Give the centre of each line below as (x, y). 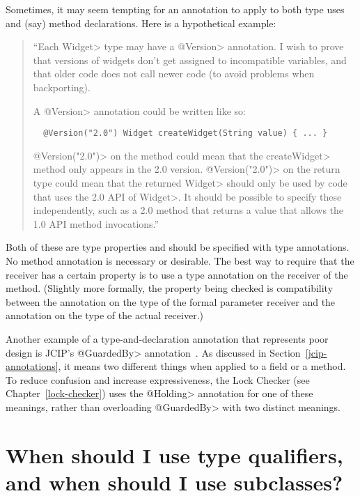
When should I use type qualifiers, (174, 455)
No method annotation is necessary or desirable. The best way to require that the (180, 260)
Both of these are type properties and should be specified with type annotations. (178, 247)
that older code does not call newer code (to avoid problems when (174, 73)
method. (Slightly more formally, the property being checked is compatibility (170, 288)
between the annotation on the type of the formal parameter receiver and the (171, 301)
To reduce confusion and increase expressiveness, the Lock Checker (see (158, 379)
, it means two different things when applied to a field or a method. (202, 366)
